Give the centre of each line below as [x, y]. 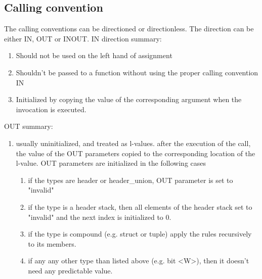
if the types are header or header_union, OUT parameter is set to [130, 180]
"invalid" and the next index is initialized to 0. [100, 217]
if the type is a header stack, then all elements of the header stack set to [140, 206]
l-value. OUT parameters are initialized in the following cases [111, 163]
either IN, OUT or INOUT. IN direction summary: [83, 38]
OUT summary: [29, 126]
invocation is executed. [51, 109]
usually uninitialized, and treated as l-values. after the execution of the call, [133, 143]
